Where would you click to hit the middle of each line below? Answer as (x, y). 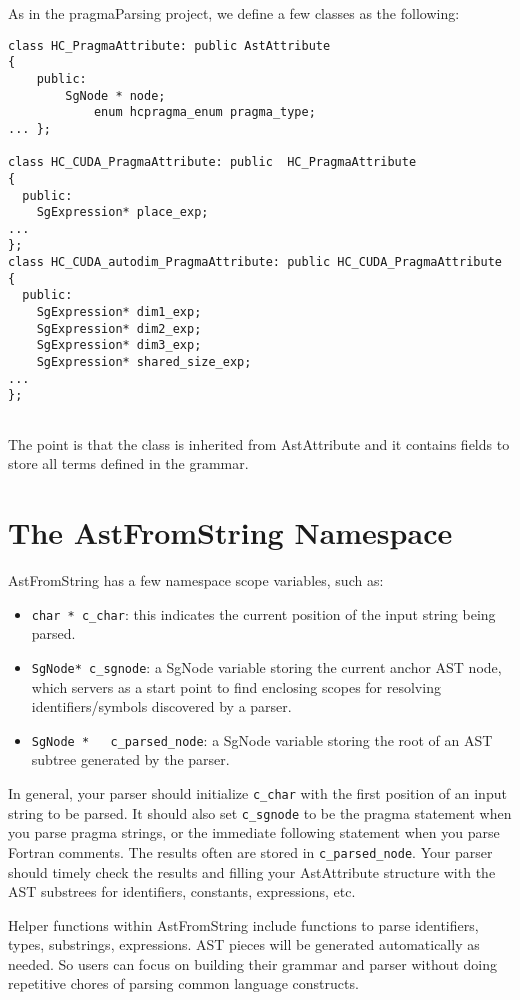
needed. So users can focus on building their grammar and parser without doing (253, 963)
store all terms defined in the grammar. (128, 463)
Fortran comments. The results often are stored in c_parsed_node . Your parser (250, 851)
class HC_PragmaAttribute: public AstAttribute (169, 45)
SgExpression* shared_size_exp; (144, 362)
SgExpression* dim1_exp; (119, 312)
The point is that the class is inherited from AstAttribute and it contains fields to (259, 443)
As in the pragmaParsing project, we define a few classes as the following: (234, 13)
